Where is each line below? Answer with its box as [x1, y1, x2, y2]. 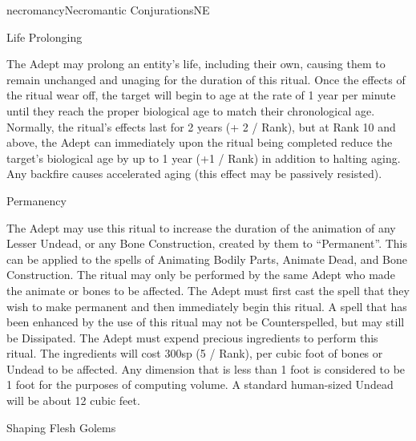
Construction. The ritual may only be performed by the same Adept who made [6, 266, 395, 283]
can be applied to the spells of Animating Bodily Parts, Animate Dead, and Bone [6, 250, 408, 267]
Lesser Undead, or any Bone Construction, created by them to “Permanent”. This [6, 235, 407, 252]
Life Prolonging [6, 28, 83, 45]
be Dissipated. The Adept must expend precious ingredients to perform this [6, 329, 378, 346]
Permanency [6, 192, 67, 208]
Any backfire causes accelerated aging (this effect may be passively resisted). [6, 165, 382, 182]
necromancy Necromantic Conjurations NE [6, 2, 210, 18]
